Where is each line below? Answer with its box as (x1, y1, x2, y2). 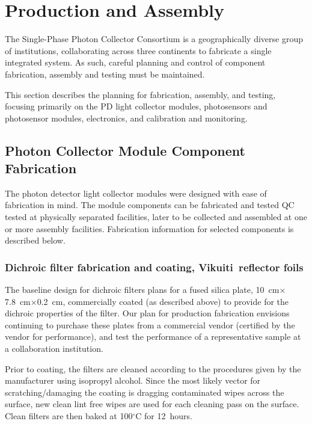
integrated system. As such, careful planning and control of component (5, 56, 266, 69)
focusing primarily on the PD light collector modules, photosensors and (5, 100, 268, 112)
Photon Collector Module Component (5, 141, 245, 159)
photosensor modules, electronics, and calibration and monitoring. (5, 111, 248, 124)
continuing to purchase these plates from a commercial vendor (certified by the (5, 318, 295, 331)
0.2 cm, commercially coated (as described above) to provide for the (37, 295, 289, 307)
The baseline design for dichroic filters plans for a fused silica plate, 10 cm (5, 283, 280, 296)
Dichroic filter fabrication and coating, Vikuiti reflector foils (5, 259, 304, 274)
